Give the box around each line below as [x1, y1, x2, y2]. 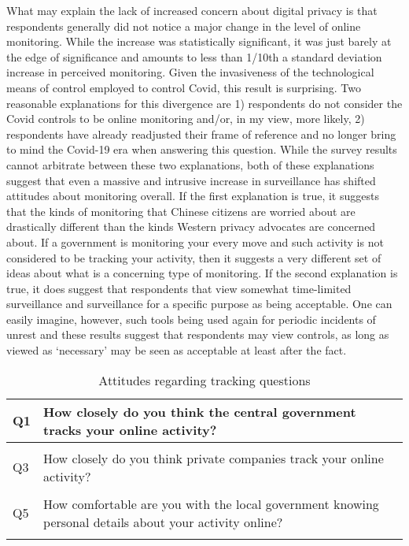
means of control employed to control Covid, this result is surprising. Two [6, 79, 361, 95]
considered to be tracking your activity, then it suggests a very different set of [6, 249, 381, 266]
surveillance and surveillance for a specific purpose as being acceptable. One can [6, 295, 392, 312]
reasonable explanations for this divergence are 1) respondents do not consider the [6, 95, 403, 111]
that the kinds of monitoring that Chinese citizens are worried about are [6, 202, 356, 219]
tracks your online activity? [43, 420, 217, 439]
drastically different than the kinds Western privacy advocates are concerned [6, 218, 376, 235]
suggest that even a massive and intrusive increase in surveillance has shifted [6, 172, 376, 188]
